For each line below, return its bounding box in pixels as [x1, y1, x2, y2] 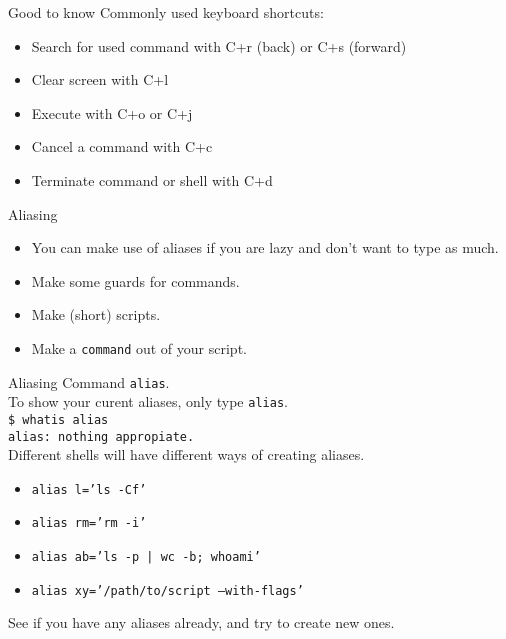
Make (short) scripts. [31, 304, 161, 325]
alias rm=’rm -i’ [31, 516, 147, 531]
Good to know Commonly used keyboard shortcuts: [8, 2, 324, 22]
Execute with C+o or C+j [31, 102, 193, 123]
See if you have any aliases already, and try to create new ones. [8, 612, 395, 633]
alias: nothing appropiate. [8, 429, 195, 444]
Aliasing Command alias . [8, 371, 170, 392]
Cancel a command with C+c [31, 136, 213, 157]
